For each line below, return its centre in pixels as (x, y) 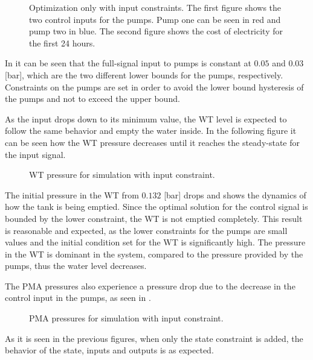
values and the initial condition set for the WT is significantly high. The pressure (155, 242)
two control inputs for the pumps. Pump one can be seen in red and (155, 19)
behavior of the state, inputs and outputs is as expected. (109, 350)
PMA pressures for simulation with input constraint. (126, 318)
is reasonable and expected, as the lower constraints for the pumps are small (146, 230)
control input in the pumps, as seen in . (78, 298)
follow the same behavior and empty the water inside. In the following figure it (151, 131)
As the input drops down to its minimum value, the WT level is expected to (146, 118)
